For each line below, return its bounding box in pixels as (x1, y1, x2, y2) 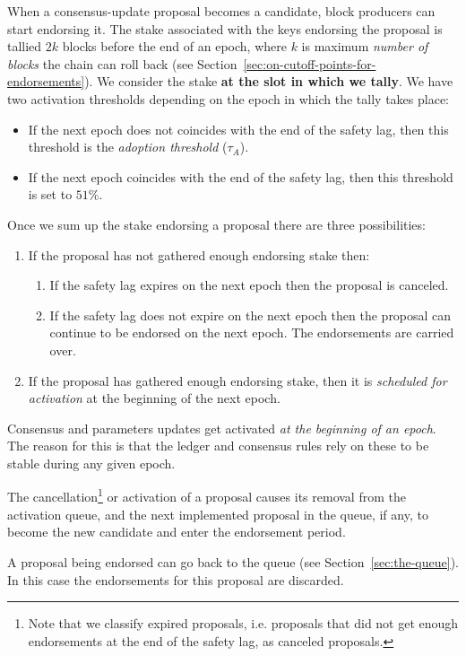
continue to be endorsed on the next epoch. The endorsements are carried (49, 323, 454, 342)
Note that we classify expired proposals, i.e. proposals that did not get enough (28, 614, 459, 633)
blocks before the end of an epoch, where (62, 37, 287, 56)
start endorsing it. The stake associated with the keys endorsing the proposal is (7, 19, 443, 38)
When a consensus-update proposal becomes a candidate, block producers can (7, 2, 436, 20)
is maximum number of (301, 37, 428, 56)
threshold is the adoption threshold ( (28, 137, 228, 156)
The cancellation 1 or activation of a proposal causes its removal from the (7, 485, 406, 506)
